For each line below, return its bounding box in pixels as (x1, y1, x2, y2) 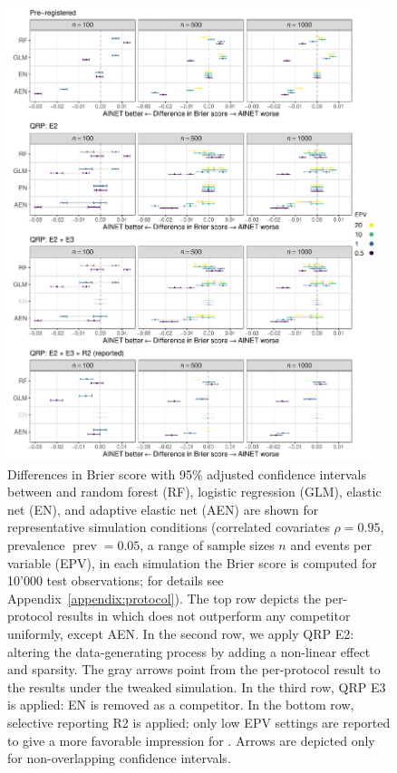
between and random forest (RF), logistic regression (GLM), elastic (7, 482, 382, 501)
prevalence (7, 536, 65, 555)
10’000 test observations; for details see (7, 571, 224, 590)
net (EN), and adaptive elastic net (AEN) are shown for (7, 499, 319, 518)
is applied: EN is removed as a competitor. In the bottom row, (7, 695, 354, 714)
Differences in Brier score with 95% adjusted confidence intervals (7, 464, 366, 483)
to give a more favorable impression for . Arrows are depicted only (7, 730, 375, 749)
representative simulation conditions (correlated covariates (7, 517, 330, 536)
